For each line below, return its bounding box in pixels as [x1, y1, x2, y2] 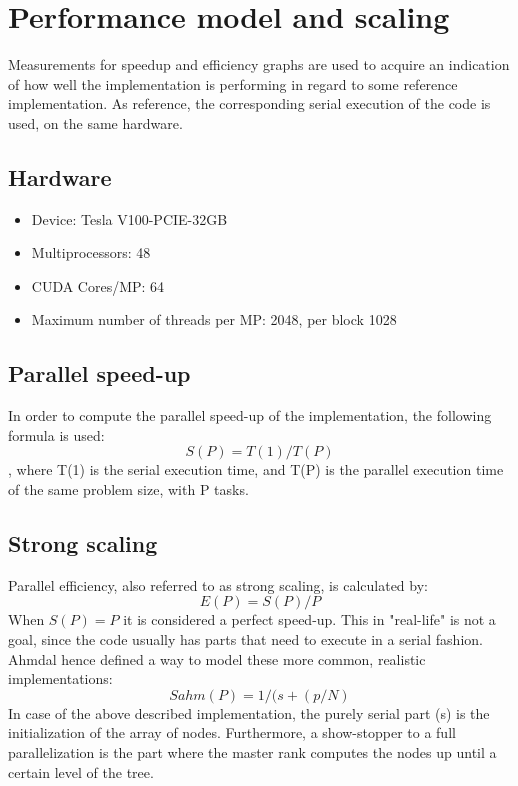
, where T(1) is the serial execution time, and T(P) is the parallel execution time [8, 459, 504, 480]
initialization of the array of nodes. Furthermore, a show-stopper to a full [8, 722, 456, 743]
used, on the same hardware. [8, 112, 183, 133]
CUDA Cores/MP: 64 [31, 275, 165, 296]
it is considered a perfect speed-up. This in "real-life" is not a [123, 609, 496, 630]
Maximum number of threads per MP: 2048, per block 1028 [31, 309, 397, 330]
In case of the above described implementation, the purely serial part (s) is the [8, 702, 490, 723]
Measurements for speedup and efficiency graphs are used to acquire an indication [8, 54, 510, 75]
